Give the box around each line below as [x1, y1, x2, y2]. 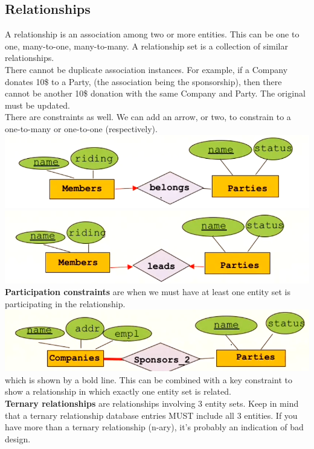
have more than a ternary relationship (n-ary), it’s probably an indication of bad [5, 421, 304, 433]
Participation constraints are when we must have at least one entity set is [5, 285, 290, 298]
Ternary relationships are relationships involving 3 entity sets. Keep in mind [5, 397, 299, 410]
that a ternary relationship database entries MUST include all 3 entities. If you [5, 409, 298, 421]
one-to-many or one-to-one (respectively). [5, 122, 158, 135]
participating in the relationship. [5, 297, 126, 310]
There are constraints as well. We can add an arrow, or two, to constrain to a [5, 110, 291, 123]
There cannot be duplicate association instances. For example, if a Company [5, 63, 288, 75]
